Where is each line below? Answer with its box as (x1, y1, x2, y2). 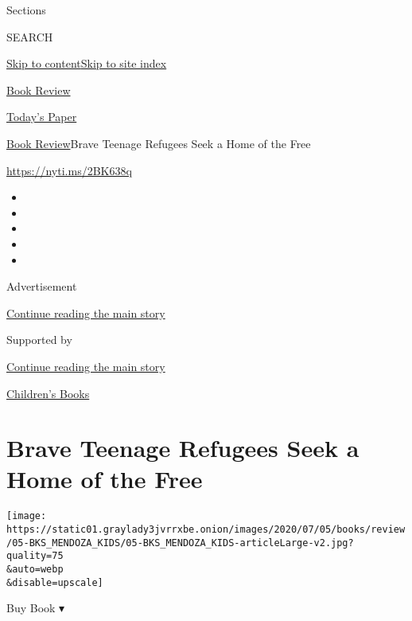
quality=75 (6, 550, 64, 562)
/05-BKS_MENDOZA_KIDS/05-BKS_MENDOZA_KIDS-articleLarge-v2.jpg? (6, 537, 354, 549)
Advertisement (6, 278, 77, 295)
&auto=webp (6, 564, 64, 576)
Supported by (6, 331, 72, 348)
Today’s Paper (6, 108, 77, 125)
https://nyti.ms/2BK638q (6, 162, 132, 178)
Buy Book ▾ (6, 600, 65, 616)
